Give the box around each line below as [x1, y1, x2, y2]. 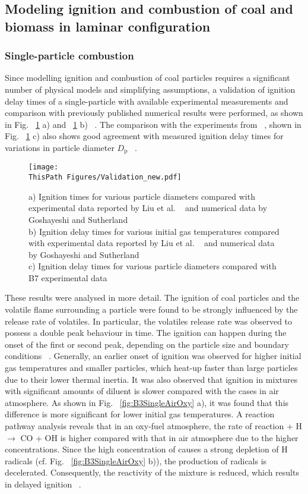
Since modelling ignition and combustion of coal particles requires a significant [5, 71, 290, 84]
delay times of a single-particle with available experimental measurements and [5, 95, 288, 107]
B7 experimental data [28, 271, 107, 284]
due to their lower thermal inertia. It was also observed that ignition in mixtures [5, 373, 298, 385]
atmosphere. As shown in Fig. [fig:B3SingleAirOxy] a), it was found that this [5, 396, 289, 408]
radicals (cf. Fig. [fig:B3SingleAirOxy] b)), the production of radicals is [5, 454, 267, 467]
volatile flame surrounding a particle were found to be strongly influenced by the [5, 303, 298, 316]
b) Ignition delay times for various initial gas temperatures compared [28, 225, 280, 237]
